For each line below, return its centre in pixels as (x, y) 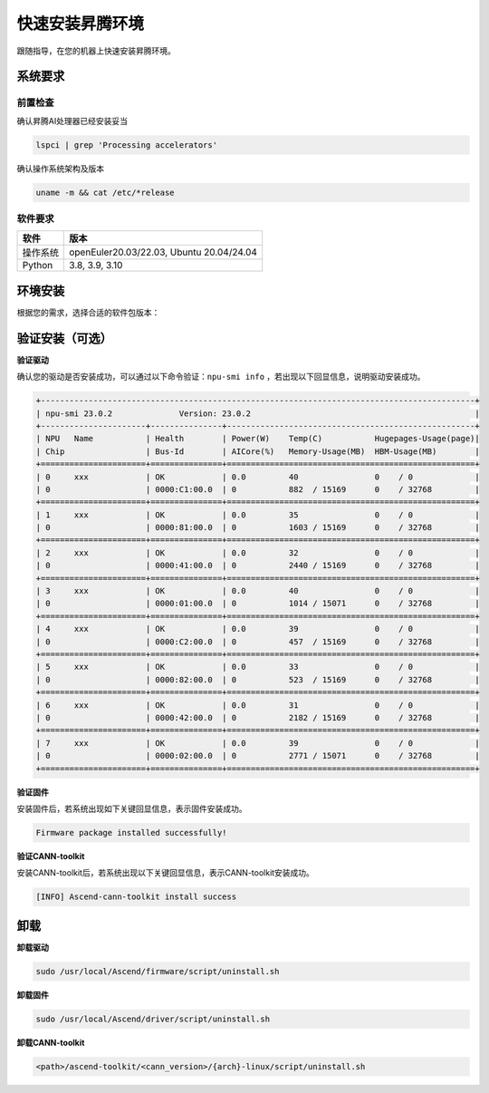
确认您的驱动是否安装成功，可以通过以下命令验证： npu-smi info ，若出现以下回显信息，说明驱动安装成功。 (221, 377)
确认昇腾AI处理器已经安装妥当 (72, 121)
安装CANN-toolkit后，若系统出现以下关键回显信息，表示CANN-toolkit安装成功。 (165, 873)
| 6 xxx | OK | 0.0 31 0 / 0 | (258, 705)
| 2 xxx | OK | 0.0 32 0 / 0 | (258, 552)
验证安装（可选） (64, 339)
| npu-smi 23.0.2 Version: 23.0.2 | (258, 413)
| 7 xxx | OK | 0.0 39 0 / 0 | (258, 743)
